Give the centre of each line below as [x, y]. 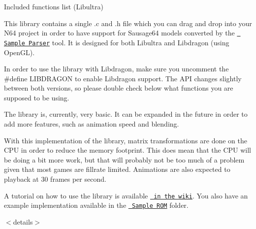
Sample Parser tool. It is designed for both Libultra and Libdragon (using [117, 42]
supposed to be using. [37, 97]
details [23, 221]
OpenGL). [19, 52]
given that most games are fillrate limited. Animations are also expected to [117, 169]
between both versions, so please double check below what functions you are [119, 88]
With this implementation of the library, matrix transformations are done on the [126, 140]
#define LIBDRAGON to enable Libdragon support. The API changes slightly [123, 78]
